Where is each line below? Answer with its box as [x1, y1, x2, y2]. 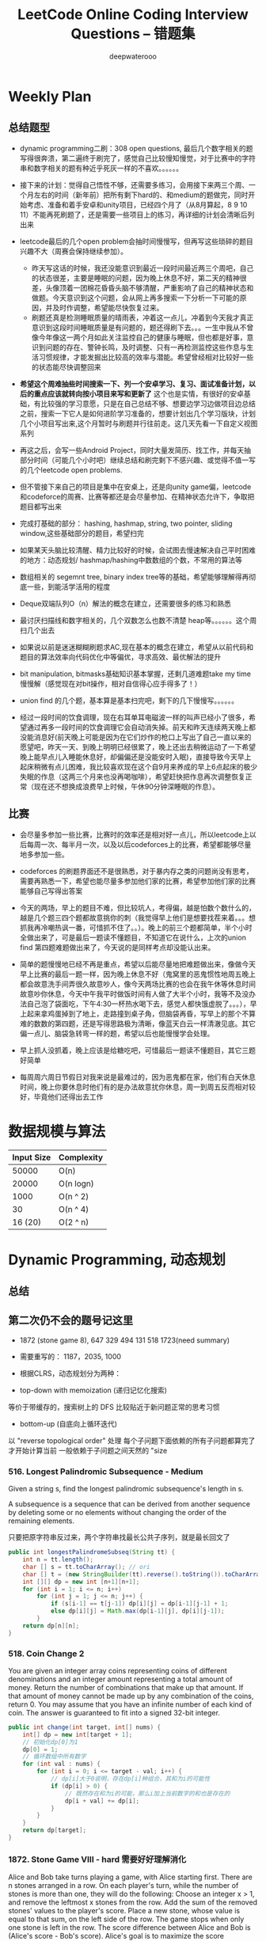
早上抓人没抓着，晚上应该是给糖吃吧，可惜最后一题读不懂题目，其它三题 [19, 1045, 256, 1054]
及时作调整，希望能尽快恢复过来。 [52, 302, 164, 312]
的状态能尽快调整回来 [31, 362, 101, 371]
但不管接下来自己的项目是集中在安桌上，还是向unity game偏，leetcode [19, 481, 252, 492]
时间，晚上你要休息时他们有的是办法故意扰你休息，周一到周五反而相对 [19, 1082, 249, 1092]
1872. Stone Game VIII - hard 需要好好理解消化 [8, 1854, 187, 1865]
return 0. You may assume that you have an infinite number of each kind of [8, 1700, 252, 1709]
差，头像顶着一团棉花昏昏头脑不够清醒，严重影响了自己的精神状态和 [31, 283, 254, 292]
